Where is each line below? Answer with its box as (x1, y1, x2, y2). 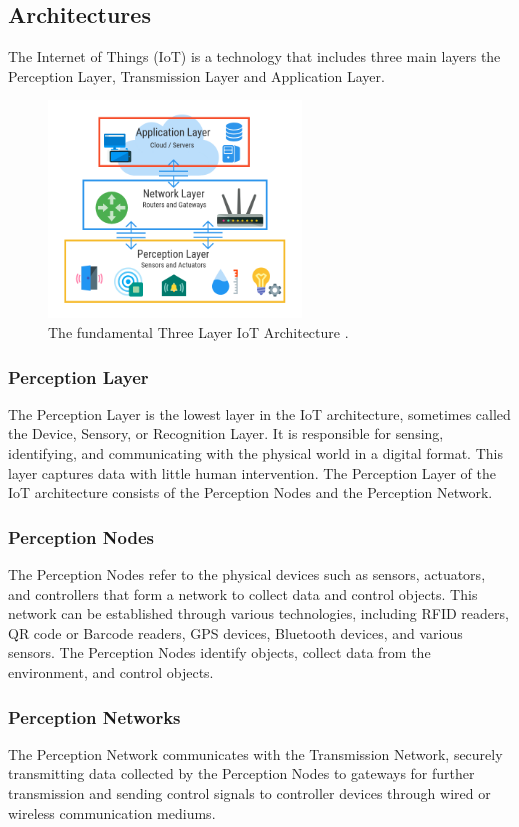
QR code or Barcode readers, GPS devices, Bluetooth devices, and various (8, 622, 463, 643)
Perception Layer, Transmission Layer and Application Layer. (8, 65, 385, 86)
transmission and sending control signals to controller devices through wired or (8, 783, 491, 803)
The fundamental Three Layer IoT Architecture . (48, 322, 349, 343)
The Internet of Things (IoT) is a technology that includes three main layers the (8, 46, 501, 67)
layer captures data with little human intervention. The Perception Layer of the (8, 462, 496, 483)
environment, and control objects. (8, 662, 214, 682)
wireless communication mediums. (8, 802, 216, 823)
